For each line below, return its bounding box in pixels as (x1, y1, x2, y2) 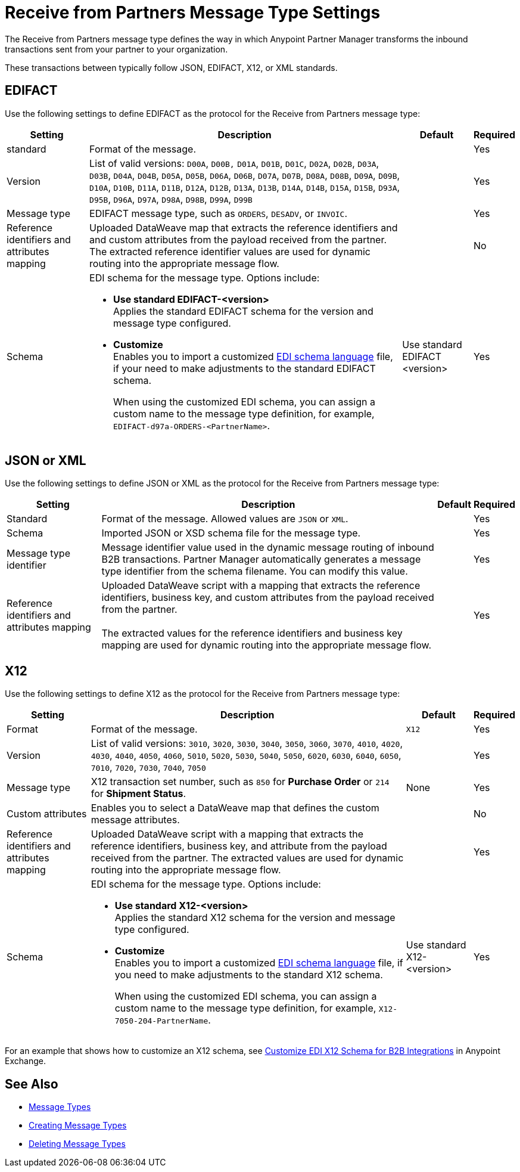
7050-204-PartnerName (114, 1016, 208, 1026)
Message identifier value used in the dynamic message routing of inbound (101, 541, 434, 554)
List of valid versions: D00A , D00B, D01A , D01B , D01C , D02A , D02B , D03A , (89, 157, 379, 169)
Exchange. (5, 1056, 46, 1066)
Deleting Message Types (29, 1139, 126, 1149)
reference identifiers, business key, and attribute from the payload (91, 840, 387, 852)
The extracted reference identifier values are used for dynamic (89, 245, 370, 258)
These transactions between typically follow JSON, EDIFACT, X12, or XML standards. (5, 62, 338, 73)
